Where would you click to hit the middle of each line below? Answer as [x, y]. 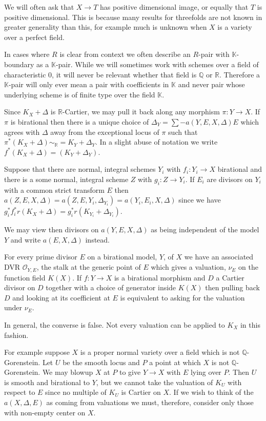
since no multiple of [76, 392]
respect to [20, 392]
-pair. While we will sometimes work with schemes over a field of [157, 64]
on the [248, 267]
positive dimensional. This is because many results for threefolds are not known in [133, 17]
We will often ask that [39, 7]
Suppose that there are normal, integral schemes [80, 169]
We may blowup [68, 372]
